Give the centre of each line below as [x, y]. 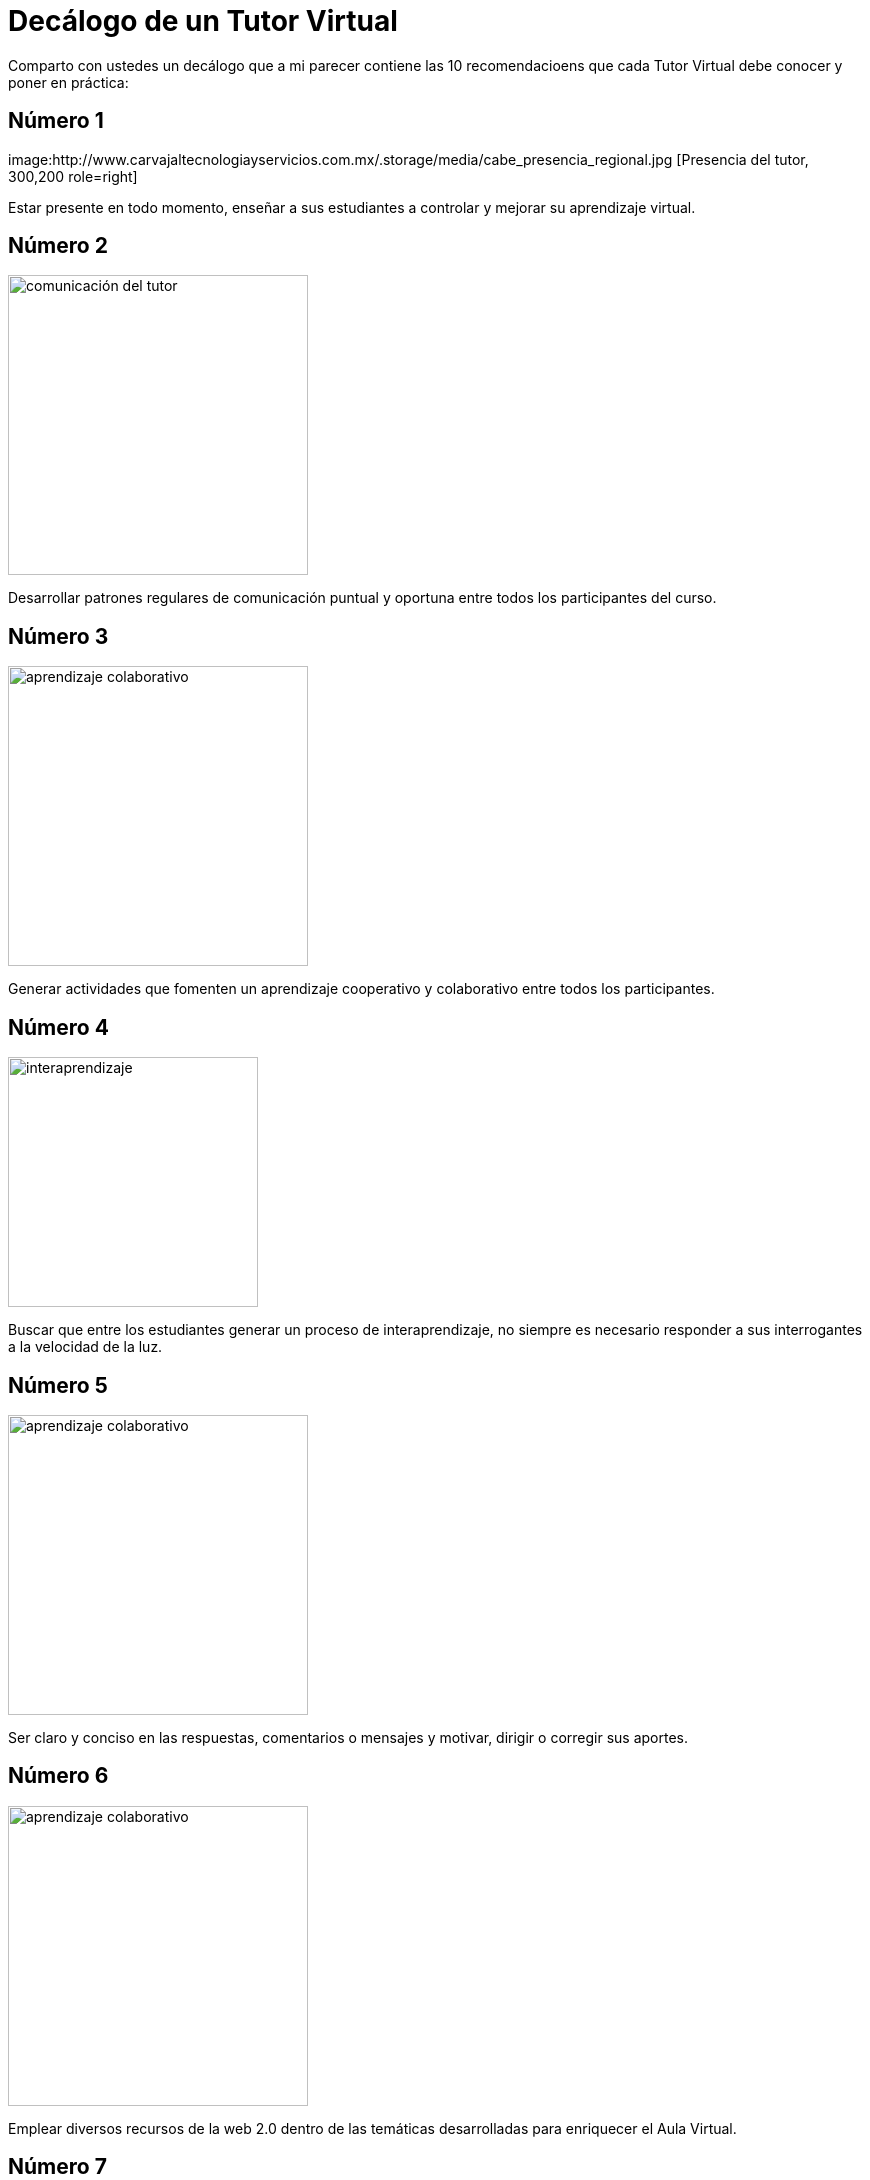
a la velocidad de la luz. [85, 1347]
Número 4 [58, 1027]
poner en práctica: [68, 82]
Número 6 [58, 1776]
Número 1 [56, 121]
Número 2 [58, 246]
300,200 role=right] [73, 176]
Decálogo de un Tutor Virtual [203, 21]
